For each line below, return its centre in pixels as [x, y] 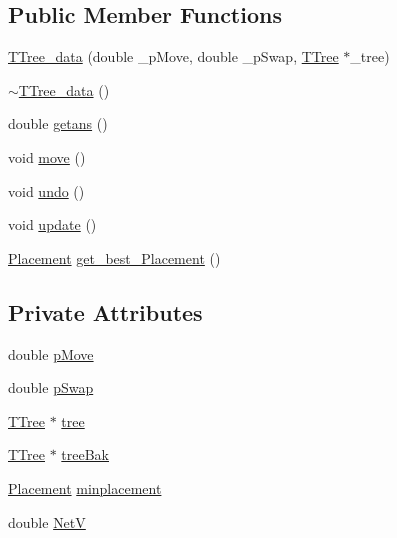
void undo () [46, 190]
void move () [47, 156]
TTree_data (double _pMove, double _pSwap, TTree [173, 56]
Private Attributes [105, 311]
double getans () [58, 123]
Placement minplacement [85, 487]
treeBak [85, 454]
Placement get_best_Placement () [114, 257]
